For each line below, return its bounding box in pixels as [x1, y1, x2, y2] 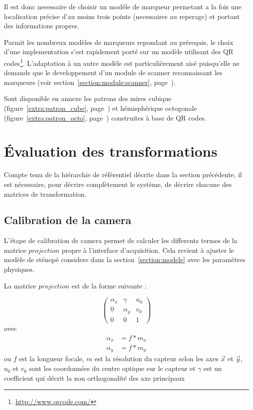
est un [203, 363, 222, 373]
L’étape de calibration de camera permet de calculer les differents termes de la [4, 235, 237, 246]
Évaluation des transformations [4, 141, 217, 161]
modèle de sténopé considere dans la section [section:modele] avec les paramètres [4, 254, 246, 265]
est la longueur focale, [18, 353, 84, 364]
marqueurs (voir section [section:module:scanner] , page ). [4, 77, 176, 87]
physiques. [4, 264, 35, 274]
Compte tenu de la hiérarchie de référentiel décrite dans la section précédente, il [4, 169, 242, 180]
